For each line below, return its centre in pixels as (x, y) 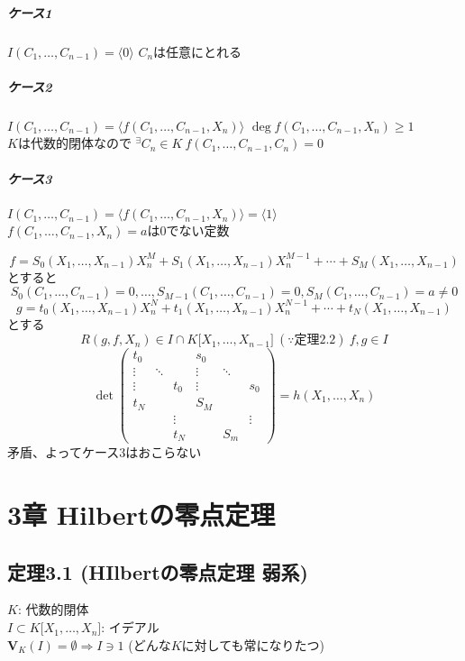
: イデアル (130, 627)
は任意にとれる (198, 51)
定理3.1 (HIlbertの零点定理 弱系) (158, 571)
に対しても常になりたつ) (253, 644)
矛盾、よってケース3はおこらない (105, 452)
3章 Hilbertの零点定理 (141, 514)
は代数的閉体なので (74, 143)
